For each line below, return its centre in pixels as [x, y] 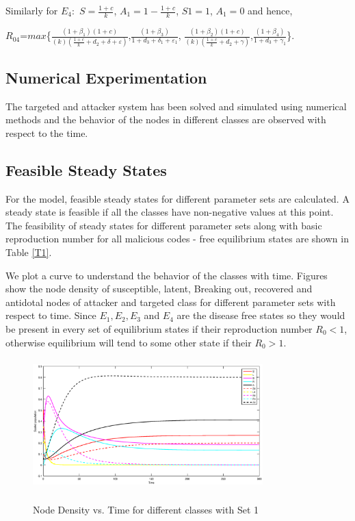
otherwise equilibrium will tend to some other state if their [129, 342]
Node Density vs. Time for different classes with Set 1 [146, 509]
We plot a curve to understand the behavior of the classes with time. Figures [167, 275]
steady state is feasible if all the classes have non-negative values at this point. [170, 212]
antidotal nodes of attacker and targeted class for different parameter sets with [171, 302]
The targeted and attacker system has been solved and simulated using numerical [176, 106]
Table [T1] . [29, 252]
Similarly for [32, 10]
